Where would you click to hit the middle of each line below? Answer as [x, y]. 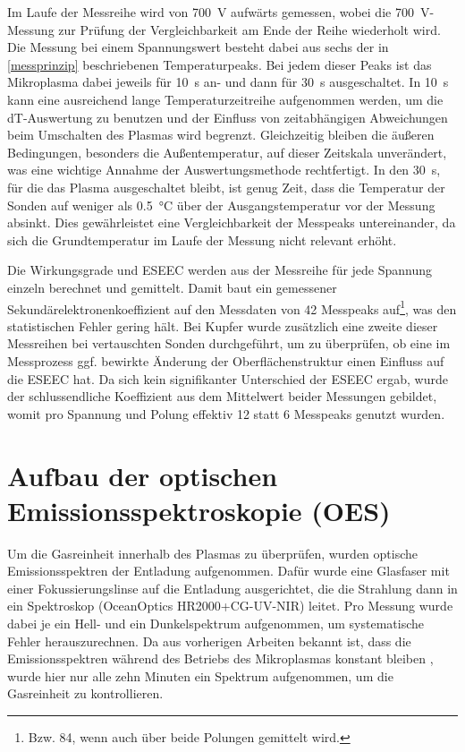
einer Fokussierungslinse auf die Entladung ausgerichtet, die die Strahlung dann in [232, 588]
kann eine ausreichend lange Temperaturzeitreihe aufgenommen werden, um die [225, 99]
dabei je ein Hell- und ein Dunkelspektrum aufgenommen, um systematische [216, 623]
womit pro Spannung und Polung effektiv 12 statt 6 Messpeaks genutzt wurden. [226, 413]
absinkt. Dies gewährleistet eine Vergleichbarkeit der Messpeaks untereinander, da [232, 222]
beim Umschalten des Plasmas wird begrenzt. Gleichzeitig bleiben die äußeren [221, 135]
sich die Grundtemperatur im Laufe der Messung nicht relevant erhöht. [202, 239]
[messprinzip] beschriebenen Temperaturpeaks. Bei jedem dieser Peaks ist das [220, 64]
